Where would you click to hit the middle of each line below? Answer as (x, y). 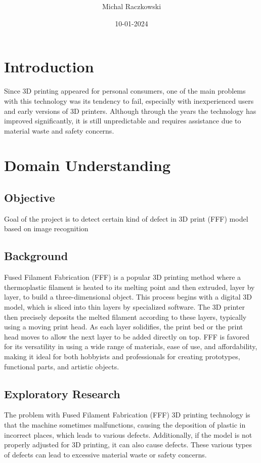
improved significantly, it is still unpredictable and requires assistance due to (123, 121)
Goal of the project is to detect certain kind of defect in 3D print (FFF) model (126, 218)
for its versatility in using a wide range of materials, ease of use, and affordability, (131, 346)
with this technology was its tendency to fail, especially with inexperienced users (129, 100)
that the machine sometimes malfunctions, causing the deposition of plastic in (125, 424)
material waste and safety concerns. (59, 130)
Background (36, 256)
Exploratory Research (62, 393)
